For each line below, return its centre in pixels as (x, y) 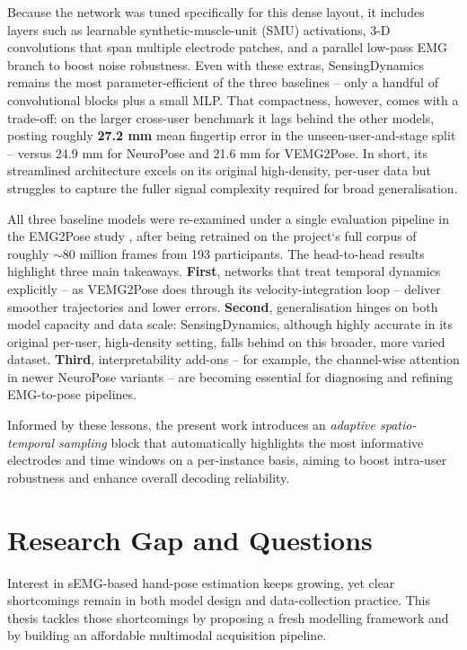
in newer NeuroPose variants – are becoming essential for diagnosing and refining (230, 376)
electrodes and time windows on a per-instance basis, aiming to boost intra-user (227, 460)
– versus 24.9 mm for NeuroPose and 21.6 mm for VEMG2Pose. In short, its (217, 152)
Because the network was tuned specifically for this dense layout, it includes (216, 12)
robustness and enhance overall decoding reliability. (149, 477)
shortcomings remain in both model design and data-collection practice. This (219, 600)
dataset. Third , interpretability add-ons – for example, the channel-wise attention (233, 359)
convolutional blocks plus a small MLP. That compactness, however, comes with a (233, 99)
